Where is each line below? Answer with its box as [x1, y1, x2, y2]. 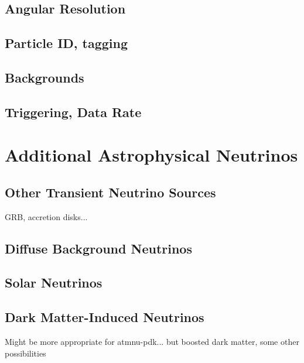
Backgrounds [5, 68, 84, 86]
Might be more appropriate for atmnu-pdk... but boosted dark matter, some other [5, 335, 299, 348]
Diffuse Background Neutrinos [5, 239, 192, 257]
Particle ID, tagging [5, 34, 128, 52]
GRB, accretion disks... [5, 210, 88, 222]
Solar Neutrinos [5, 273, 103, 292]
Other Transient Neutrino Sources [5, 183, 216, 201]
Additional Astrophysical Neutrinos [5, 143, 298, 167]
